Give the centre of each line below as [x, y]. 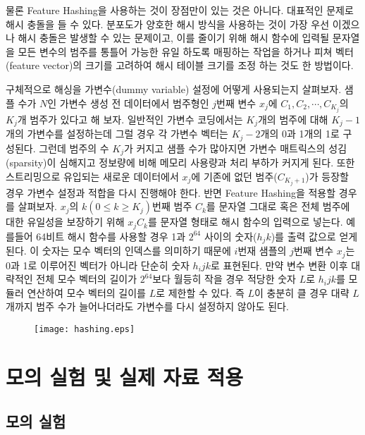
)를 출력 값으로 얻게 [314, 236]
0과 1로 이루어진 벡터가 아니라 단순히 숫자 [98, 265]
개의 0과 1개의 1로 [300, 134]
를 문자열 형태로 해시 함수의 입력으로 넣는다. [245, 222]
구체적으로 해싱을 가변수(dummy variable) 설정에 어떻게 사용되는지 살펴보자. [174, 88]
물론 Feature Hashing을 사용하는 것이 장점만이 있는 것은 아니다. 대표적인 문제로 [180, 10]
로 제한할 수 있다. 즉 [200, 292]
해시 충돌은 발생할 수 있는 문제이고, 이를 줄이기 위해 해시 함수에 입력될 [174, 38]
